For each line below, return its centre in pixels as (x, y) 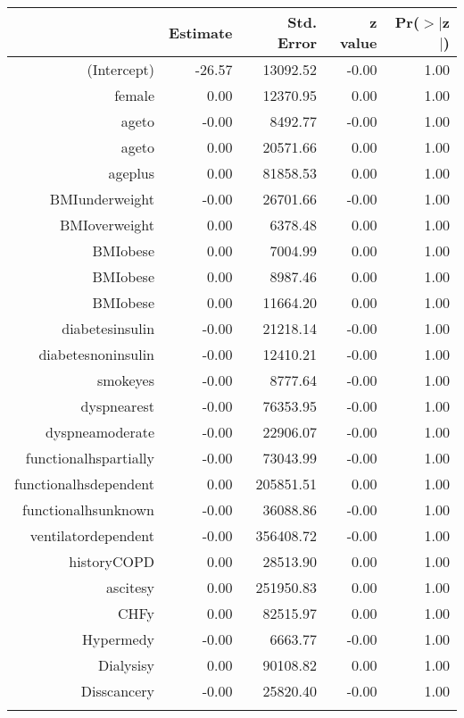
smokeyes (126, 380)
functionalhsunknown (88, 509)
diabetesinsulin (108, 328)
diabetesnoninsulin (97, 354)
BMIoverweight (107, 225)
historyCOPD (112, 561)
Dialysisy (126, 665)
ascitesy (131, 587)
